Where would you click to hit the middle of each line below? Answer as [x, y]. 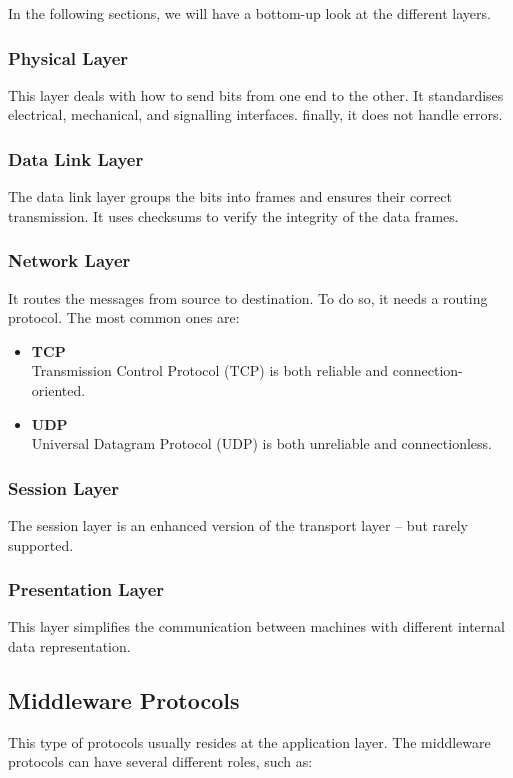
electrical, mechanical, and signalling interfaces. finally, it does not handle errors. [255, 114]
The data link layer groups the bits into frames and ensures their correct [230, 196]
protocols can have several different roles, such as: [160, 761]
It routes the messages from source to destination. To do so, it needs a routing [248, 297]
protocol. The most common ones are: [124, 317]
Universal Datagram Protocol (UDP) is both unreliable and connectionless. [261, 443]
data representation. [69, 646]
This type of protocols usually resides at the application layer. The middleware [249, 741]
